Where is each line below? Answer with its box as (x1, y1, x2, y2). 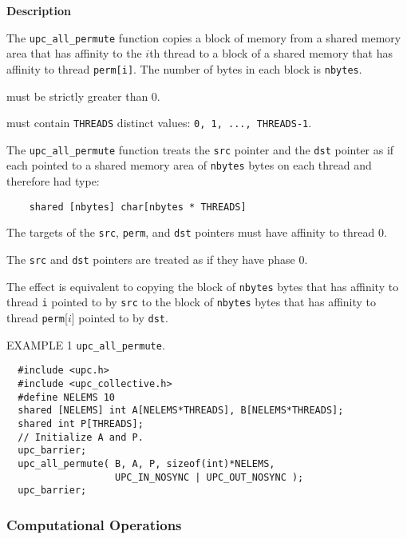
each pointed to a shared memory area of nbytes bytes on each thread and (6, 157, 372, 174)
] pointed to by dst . (71, 309, 168, 325)
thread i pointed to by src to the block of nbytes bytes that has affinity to (6, 293, 377, 310)
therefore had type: (6, 173, 100, 190)
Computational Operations (6, 514, 182, 534)
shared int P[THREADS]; (18, 417, 144, 429)
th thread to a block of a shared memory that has (149, 45, 393, 62)
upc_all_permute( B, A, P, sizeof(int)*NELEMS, (18, 457, 275, 469)
